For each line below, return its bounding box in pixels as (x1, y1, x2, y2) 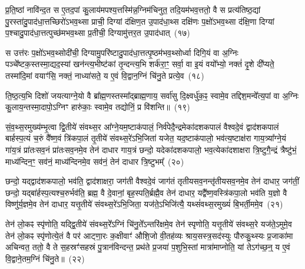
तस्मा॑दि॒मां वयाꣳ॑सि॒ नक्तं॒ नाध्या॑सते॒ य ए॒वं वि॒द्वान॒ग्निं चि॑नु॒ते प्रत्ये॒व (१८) (5, 69, 204, 81)
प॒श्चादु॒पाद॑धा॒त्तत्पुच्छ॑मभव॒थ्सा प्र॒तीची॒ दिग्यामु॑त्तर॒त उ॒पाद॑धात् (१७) (5, 26, 190, 39)
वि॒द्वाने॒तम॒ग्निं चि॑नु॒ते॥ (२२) (5, 252, 85, 264)
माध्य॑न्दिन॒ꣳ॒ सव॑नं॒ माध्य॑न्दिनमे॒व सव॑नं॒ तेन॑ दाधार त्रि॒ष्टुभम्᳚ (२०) (5, 155, 184, 167)
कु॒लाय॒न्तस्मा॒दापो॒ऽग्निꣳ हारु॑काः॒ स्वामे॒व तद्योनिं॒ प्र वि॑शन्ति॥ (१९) (5, 101, 190, 113)
